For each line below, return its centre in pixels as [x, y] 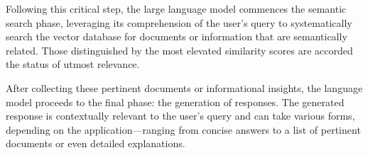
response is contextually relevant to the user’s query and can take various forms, [180, 116]
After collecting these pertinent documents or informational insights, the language [184, 87]
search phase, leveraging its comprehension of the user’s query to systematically [179, 22]
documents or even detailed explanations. [96, 143]
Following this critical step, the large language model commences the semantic [176, 8]
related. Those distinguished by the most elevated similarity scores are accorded [179, 50]
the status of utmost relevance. [73, 64]
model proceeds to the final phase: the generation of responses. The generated [175, 102]
